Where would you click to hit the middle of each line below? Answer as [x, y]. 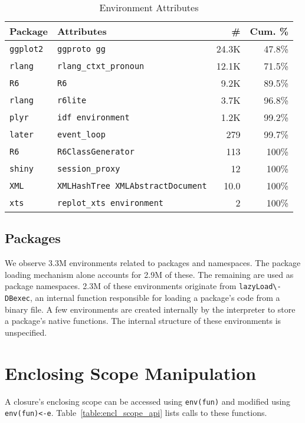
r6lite [72, 100]
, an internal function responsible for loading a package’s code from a [155, 298]
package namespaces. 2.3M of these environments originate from [121, 286]
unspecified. [26, 332]
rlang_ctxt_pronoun [101, 66]
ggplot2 [27, 49]
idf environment [93, 117]
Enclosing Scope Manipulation [131, 373]
